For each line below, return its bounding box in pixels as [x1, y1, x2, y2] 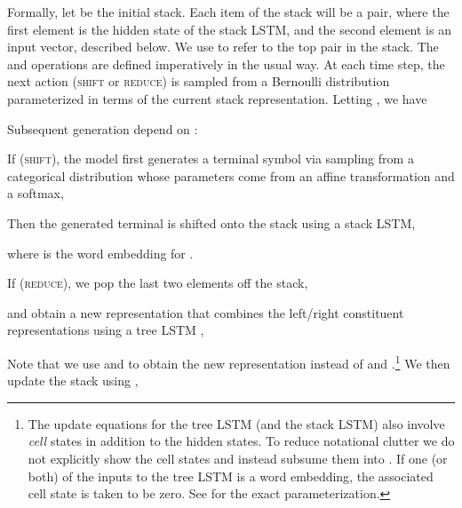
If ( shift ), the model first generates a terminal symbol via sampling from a [7, 149, 414, 168]
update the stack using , [7, 371, 139, 390]
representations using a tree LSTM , [7, 321, 204, 339]
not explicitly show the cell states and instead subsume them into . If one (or [28, 448, 448, 467]
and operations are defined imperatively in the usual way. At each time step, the [7, 54, 445, 73]
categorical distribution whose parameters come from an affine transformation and [7, 166, 455, 185]
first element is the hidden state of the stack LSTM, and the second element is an [7, 20, 451, 38]
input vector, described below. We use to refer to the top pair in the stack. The [7, 37, 439, 56]
